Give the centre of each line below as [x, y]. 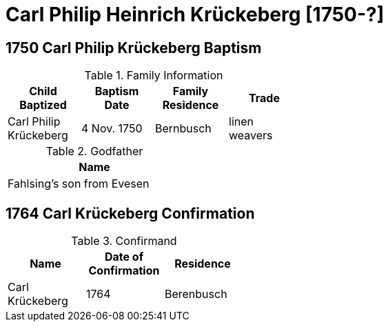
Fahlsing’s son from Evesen [79, 184]
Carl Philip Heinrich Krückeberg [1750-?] [195, 14]
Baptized [43, 105]
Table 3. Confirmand [124, 241]
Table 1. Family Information [154, 76]
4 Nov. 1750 [112, 129]
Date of [124, 257]
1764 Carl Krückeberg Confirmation [130, 213]
